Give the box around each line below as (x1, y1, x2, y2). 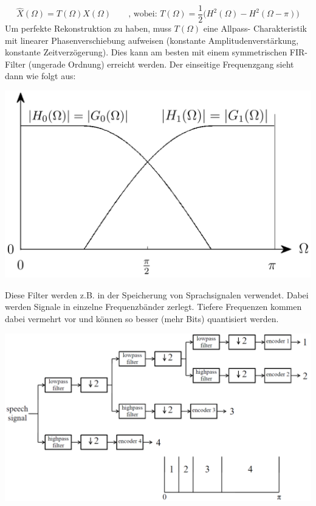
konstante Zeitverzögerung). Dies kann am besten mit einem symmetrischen (5, 46, 287, 58)
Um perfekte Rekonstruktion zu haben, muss (5, 22, 171, 35)
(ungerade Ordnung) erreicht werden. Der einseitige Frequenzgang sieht (28, 57, 294, 70)
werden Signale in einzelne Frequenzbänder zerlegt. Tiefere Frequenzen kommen (5, 300, 302, 313)
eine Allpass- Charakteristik (203, 22, 307, 35)
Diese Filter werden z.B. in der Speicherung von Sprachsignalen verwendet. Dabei (5, 288, 309, 301)
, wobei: (128, 10, 157, 19)
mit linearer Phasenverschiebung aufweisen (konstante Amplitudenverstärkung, (5, 33, 299, 46)
